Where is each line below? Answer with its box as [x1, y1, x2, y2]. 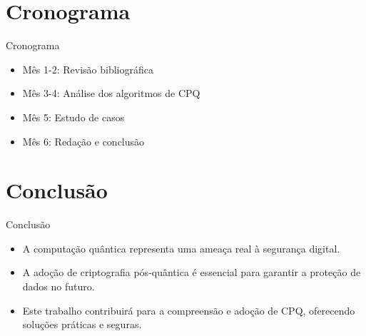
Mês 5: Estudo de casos [22, 109, 125, 124]
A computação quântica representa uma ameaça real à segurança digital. [22, 240, 340, 255]
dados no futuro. [22, 279, 95, 293]
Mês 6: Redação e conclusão [22, 133, 145, 148]
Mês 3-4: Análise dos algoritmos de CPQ [22, 86, 200, 101]
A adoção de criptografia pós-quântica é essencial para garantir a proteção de [22, 265, 361, 280]
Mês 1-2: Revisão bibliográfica [22, 61, 153, 76]
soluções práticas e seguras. [22, 317, 142, 332]
